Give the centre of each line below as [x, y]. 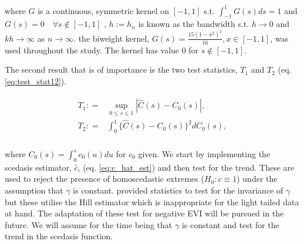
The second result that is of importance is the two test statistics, [121, 70]
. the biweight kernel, [112, 38]
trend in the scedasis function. [59, 236]
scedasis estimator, [38, 167]
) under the [257, 179]
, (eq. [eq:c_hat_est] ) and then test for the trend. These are [186, 167]
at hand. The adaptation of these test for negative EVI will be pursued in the [144, 213]
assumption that [34, 190]
